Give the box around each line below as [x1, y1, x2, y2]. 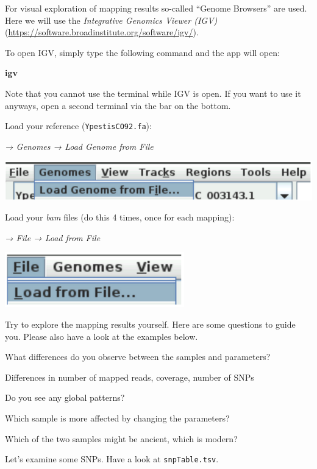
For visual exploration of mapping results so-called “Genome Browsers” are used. [5, 2, 307, 14]
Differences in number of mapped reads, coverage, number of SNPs [5, 370, 254, 383]
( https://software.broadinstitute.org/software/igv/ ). [5, 26, 199, 38]
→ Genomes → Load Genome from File [5, 139, 154, 152]
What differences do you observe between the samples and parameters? [5, 350, 271, 363]
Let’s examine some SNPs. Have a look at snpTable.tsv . [5, 453, 219, 465]
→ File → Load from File [5, 231, 101, 244]
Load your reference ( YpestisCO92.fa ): [5, 119, 152, 132]
